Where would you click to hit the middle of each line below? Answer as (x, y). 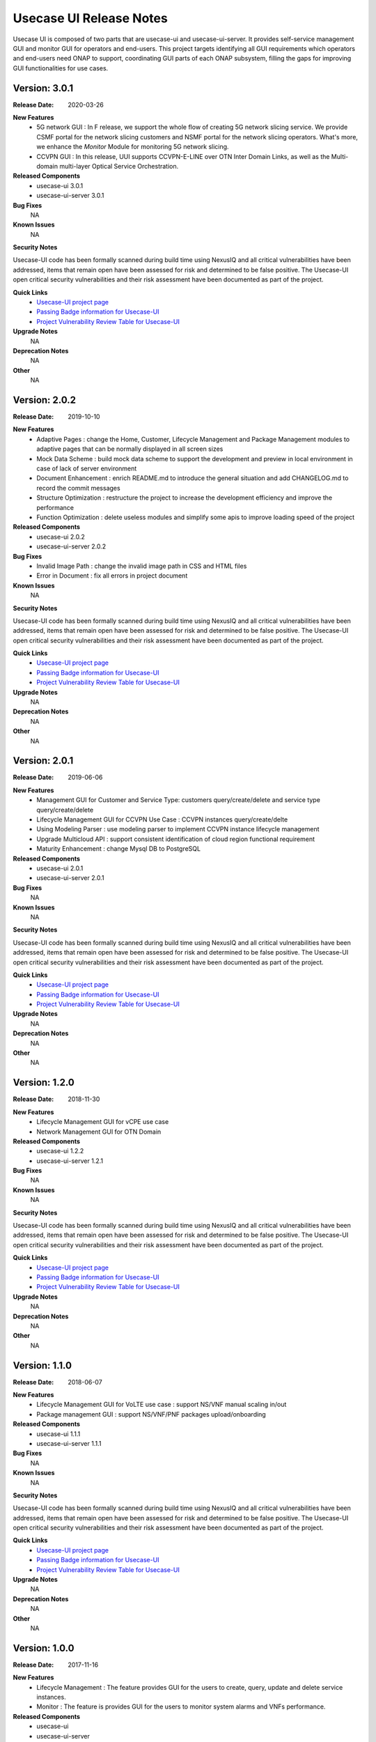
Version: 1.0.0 (44, 1648)
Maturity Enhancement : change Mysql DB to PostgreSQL (119, 849)
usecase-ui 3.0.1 (60, 185)
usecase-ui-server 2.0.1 (70, 878)
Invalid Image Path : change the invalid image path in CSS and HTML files (142, 566)
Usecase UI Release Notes (91, 18)
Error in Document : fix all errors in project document (112, 576)
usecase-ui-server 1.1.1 (69, 1443)
